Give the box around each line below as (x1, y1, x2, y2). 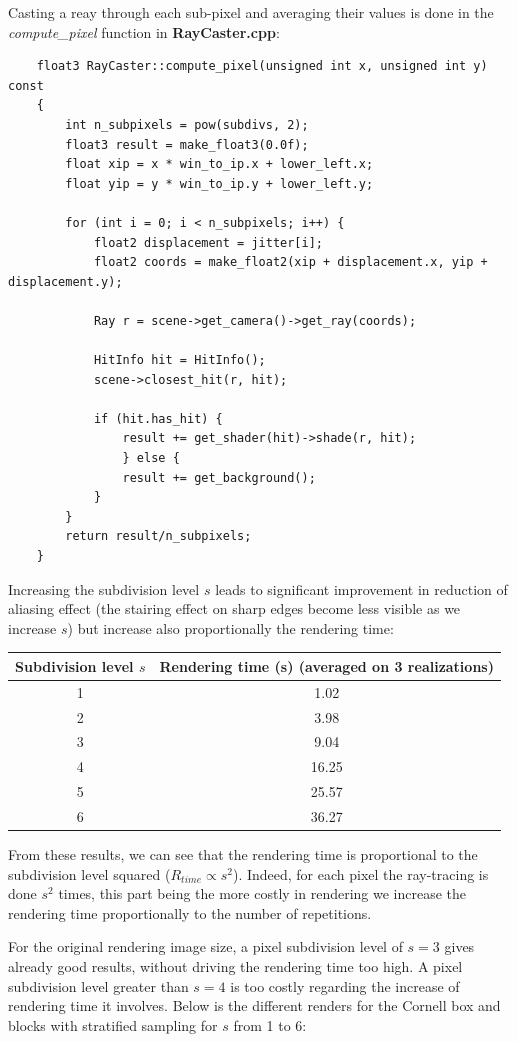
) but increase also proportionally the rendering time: (67, 617, 394, 638)
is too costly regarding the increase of (230, 975, 460, 996)
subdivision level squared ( (8, 863, 171, 884)
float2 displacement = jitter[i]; (93, 235, 323, 250)
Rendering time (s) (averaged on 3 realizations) (159, 655, 494, 676)
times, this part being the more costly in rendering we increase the (58, 883, 467, 904)
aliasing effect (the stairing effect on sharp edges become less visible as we (8, 598, 461, 619)
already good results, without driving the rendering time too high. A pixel (8, 956, 463, 977)
